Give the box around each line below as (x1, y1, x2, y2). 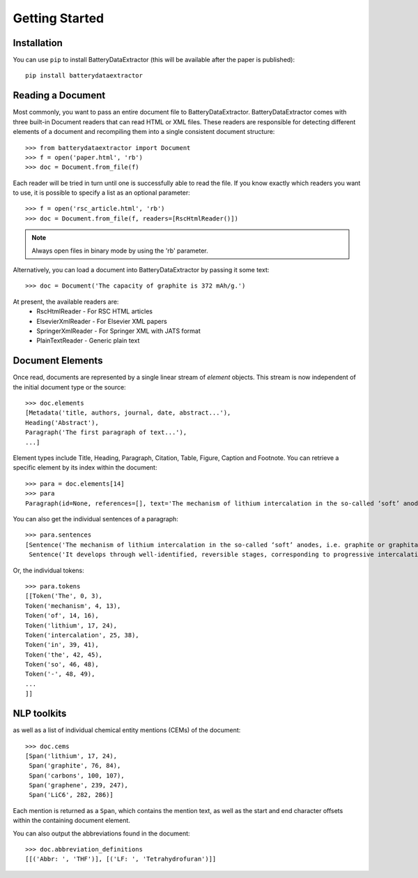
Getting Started (13, 10, 104, 26)
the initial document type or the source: (13, 382, 126, 391)
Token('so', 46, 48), (25, 660, 99, 669)
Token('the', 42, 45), (25, 650, 103, 659)
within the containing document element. (13, 817, 130, 825)
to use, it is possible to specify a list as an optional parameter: (13, 188, 191, 197)
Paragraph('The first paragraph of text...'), (25, 429, 187, 436)
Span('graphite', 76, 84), (29, 761, 121, 770)
